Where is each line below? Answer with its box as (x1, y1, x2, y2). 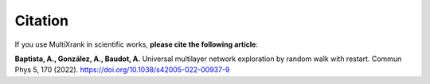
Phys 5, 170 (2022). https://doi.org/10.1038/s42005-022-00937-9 (14, 65, 230, 74)
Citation (14, 12, 69, 29)
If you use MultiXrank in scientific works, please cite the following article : (14, 40, 259, 49)
